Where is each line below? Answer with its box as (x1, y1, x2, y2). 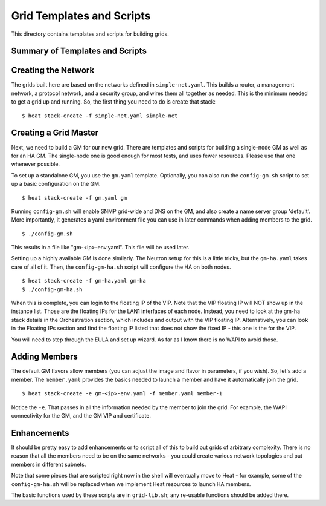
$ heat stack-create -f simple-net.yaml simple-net (22, 112, 178, 119)
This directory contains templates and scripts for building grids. (11, 30, 169, 38)
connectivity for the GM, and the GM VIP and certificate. (11, 412, 151, 419)
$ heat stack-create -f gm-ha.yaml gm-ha (22, 277, 146, 284)
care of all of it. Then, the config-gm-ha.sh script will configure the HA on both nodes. (11, 263, 231, 271)
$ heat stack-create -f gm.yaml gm (22, 194, 127, 201)
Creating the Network (11, 65, 95, 76)
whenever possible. (11, 160, 60, 168)
